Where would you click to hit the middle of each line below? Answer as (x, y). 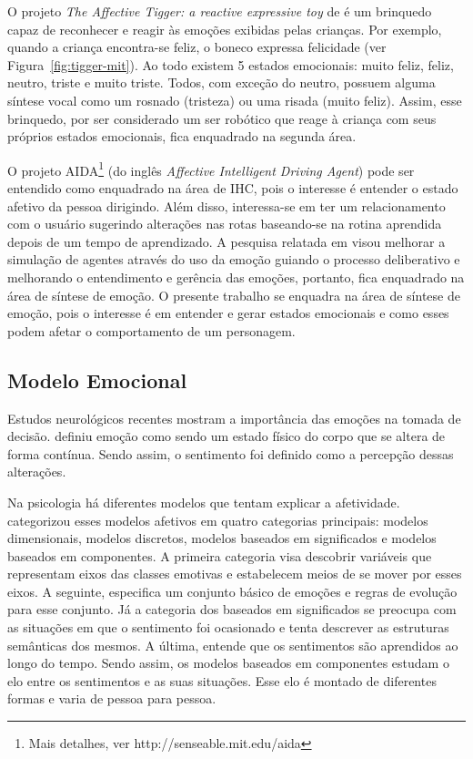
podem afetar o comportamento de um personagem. (151, 330)
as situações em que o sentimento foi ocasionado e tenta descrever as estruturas (228, 627)
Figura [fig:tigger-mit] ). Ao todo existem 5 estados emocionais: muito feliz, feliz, (231, 64)
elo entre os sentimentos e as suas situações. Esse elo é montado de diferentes (222, 680)
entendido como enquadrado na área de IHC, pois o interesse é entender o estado (233, 188)
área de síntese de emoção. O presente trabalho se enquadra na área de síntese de (234, 295)
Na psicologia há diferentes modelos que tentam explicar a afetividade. (204, 502)
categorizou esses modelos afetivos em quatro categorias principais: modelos (218, 520)
